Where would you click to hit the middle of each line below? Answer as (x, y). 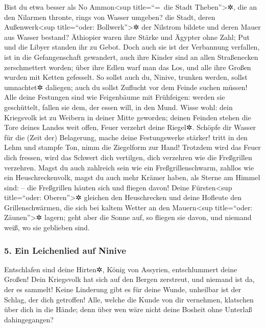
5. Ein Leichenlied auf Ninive (65, 250)
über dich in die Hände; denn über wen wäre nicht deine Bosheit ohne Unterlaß (128, 309)
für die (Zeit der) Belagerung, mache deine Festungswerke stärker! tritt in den (126, 137)
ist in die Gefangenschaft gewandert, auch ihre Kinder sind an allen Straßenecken (131, 57)
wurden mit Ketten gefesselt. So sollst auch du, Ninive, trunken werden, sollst (126, 77)
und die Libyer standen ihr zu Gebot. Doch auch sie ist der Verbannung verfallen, (132, 47)
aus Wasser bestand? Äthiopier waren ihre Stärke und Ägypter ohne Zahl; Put (127, 37)
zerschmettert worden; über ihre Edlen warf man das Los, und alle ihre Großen (128, 67)
